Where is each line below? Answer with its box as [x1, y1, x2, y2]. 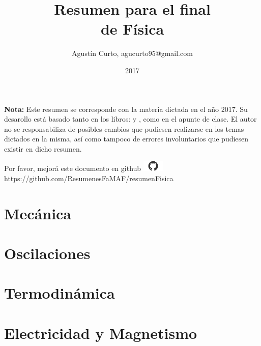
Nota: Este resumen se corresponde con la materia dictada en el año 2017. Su [4, 103, 248, 114]
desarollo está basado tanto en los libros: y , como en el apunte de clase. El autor [4, 113, 257, 124]
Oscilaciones [4, 243, 91, 264]
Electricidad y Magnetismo [4, 322, 197, 343]
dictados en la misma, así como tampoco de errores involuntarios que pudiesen [4, 133, 249, 144]
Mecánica [4, 203, 72, 223]
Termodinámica [4, 282, 115, 303]
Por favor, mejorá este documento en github [4, 163, 141, 174]
